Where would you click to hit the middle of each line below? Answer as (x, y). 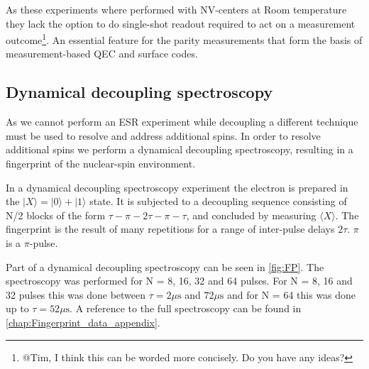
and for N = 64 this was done (292, 294)
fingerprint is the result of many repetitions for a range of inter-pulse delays (170, 229)
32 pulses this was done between (76, 294)
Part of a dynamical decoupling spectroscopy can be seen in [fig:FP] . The (165, 266)
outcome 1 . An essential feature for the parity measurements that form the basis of (184, 39)
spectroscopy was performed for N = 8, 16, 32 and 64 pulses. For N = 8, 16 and (179, 281)
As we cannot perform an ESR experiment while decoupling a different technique (182, 122)
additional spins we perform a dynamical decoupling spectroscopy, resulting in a (180, 149)
